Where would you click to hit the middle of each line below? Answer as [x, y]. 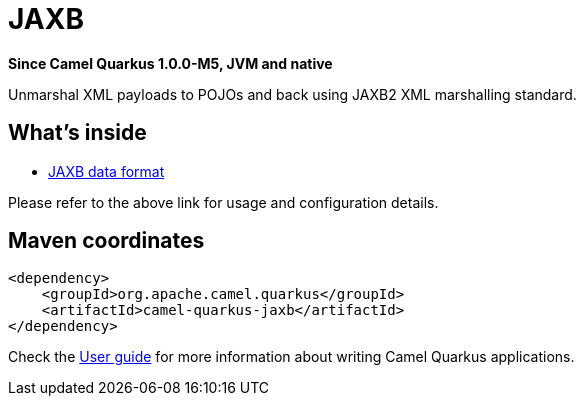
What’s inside [77, 133]
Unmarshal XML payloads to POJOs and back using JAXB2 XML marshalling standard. [292, 94]
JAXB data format [106, 171]
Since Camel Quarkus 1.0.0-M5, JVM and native [170, 63]
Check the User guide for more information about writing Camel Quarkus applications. [291, 357]
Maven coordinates [106, 241]
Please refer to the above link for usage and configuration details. [223, 202]
